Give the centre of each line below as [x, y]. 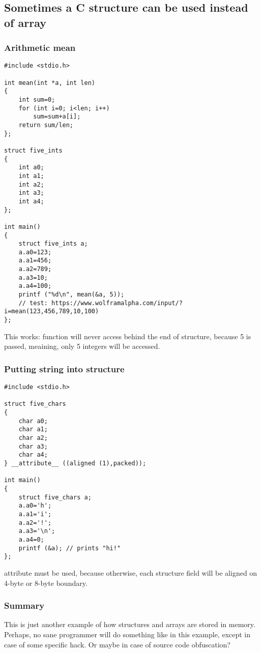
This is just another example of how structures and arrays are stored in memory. [130, 624]
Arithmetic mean [40, 48]
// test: [33, 303]
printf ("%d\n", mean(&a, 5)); [71, 295]
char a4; [33, 455]
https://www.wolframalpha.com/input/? [117, 303]
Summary [24, 605]
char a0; [33, 421]
